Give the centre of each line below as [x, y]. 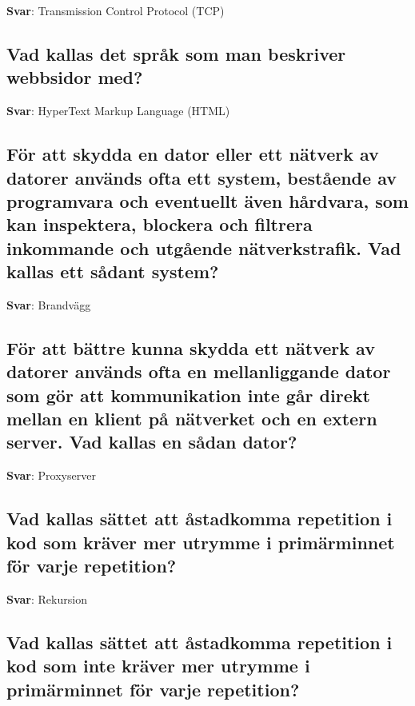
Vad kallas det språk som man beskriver [176, 53]
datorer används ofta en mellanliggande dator [199, 371]
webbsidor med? [75, 77]
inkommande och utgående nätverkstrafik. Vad [204, 247]
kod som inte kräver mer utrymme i [158, 666]
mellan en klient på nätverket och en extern [192, 419]
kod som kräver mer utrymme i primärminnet [201, 542]
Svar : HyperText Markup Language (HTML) [118, 111]
